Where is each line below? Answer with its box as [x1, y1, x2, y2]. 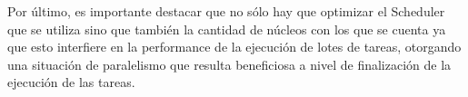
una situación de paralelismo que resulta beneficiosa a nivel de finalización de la [7, 54, 452, 73]
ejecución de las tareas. [7, 73, 135, 92]
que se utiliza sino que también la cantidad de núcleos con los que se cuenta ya [7, 19, 446, 38]
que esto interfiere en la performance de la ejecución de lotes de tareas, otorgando [7, 37, 462, 56]
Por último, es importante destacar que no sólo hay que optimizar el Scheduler [7, 2, 445, 20]
